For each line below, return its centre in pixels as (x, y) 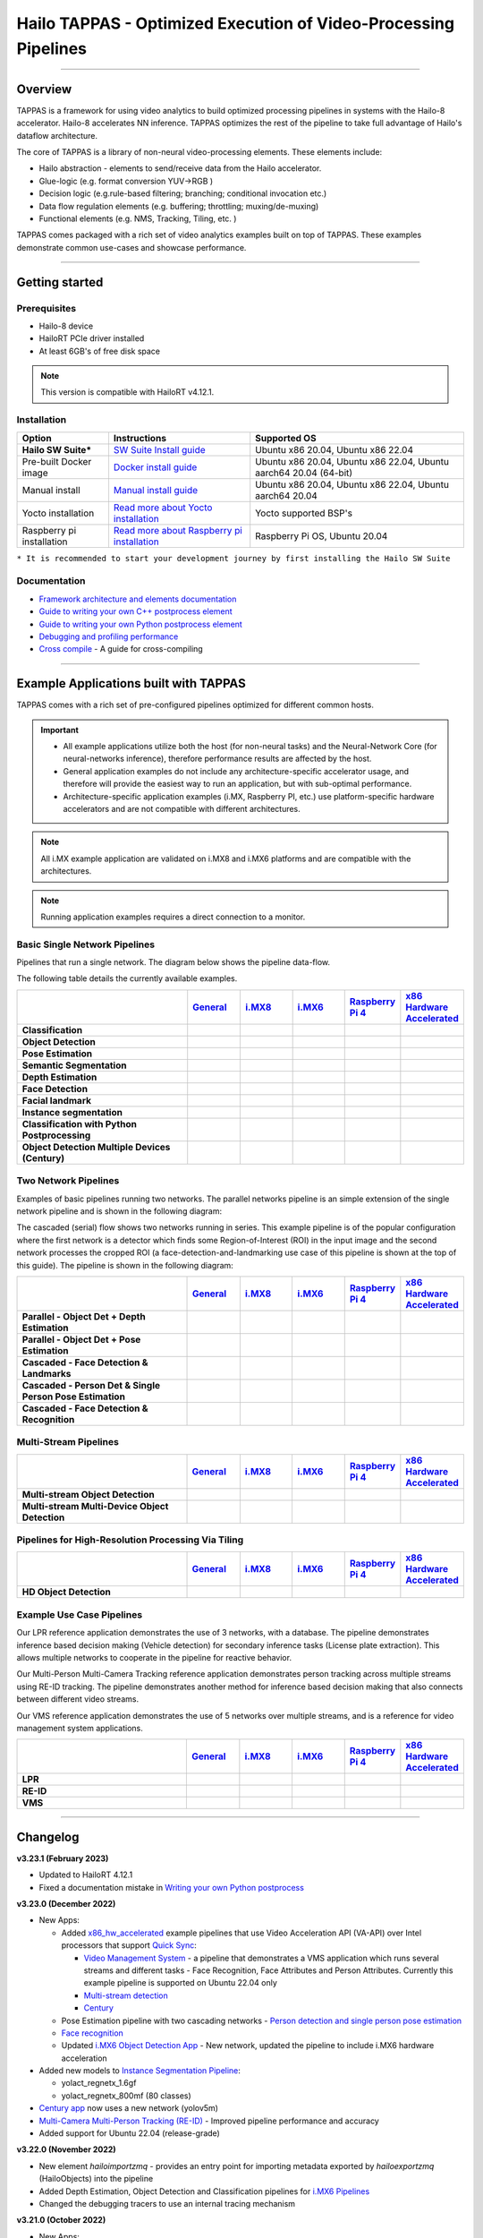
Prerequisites (46, 308)
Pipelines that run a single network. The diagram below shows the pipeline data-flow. (174, 962)
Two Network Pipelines (68, 1181)
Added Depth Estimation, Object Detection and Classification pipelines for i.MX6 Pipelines (204, 2191)
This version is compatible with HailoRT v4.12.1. (127, 392)
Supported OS (286, 438)
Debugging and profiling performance (109, 636)
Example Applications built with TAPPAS (131, 683)
